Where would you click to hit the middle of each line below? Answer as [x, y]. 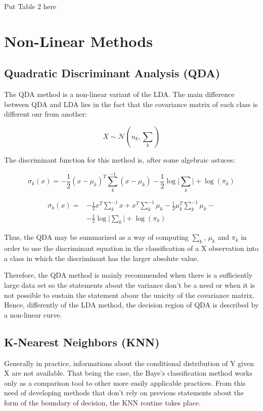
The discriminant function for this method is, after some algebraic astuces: [120, 159]
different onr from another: [46, 114]
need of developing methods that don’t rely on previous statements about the [124, 393]
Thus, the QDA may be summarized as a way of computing [96, 237]
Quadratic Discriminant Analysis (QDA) [112, 73]
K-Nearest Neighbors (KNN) [82, 342]
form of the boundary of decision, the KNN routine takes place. [102, 402]
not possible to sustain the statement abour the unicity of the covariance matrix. [129, 295]
